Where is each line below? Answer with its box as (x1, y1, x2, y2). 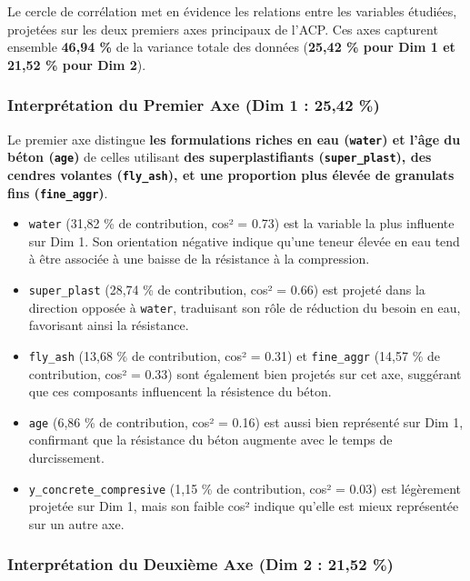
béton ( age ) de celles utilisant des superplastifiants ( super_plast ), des (7, 147, 432, 166)
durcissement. (28, 448, 105, 467)
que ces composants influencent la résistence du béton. (28, 382, 332, 401)
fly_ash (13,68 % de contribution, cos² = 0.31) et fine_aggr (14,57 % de (28, 346, 440, 365)
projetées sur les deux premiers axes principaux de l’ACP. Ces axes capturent (7, 19, 438, 38)
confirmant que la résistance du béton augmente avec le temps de (28, 430, 393, 449)
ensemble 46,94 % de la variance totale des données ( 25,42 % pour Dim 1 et (7, 37, 455, 56)
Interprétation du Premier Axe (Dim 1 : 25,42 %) (7, 94, 380, 116)
